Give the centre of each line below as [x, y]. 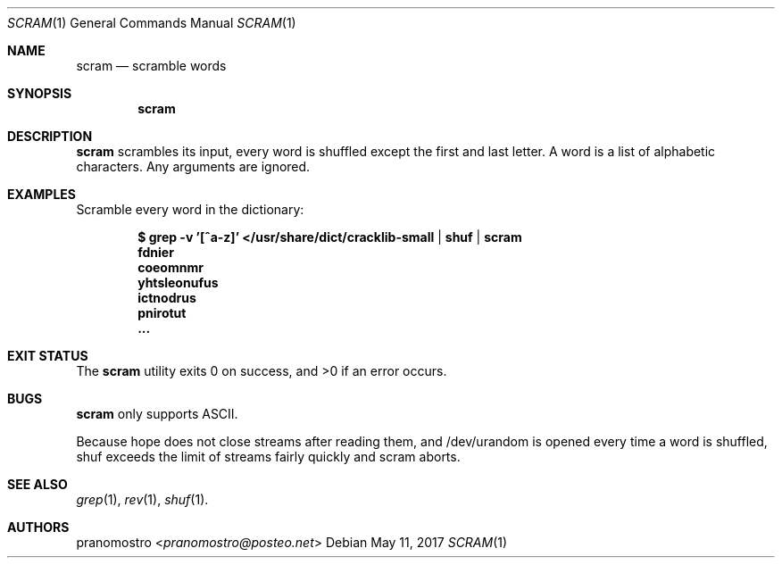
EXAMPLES [42, 194]
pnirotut [162, 313]
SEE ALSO [37, 484]
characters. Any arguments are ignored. [193, 166]
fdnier [156, 252]
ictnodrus [167, 298]
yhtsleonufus [178, 282]
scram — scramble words [151, 66]
